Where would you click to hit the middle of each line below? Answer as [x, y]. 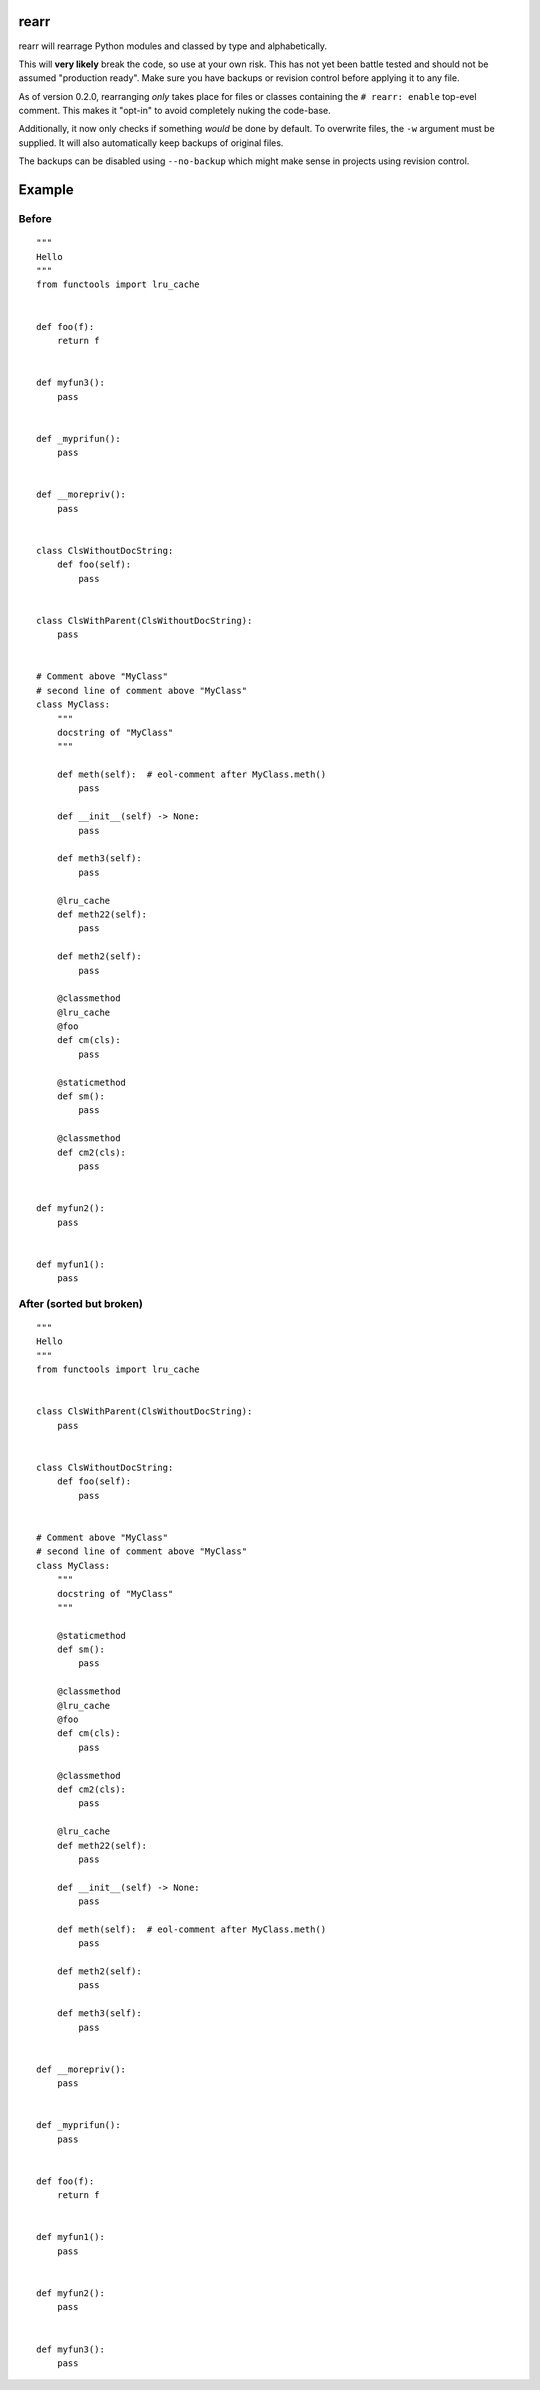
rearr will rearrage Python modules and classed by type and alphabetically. [173, 46]
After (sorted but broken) [81, 1303]
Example [46, 190]
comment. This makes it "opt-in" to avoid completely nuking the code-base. [175, 111]
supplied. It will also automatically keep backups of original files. [151, 142]
